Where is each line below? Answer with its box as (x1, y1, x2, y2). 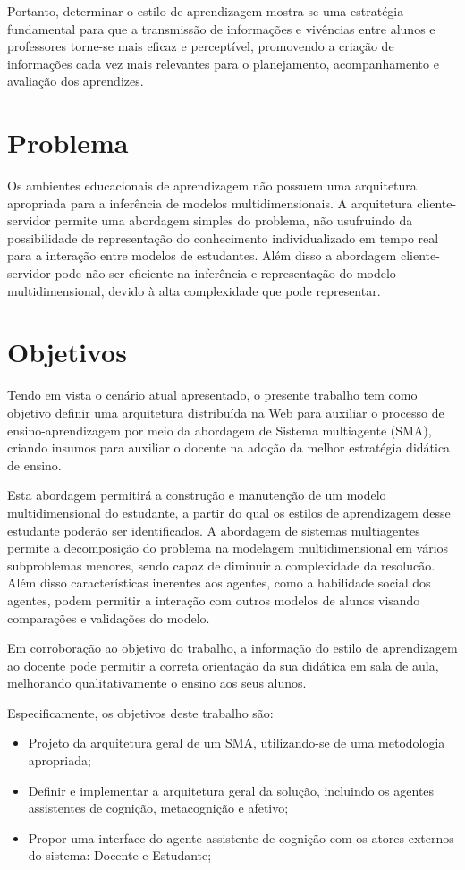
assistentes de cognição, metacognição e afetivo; (28, 798, 289, 817)
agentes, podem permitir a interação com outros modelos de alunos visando (7, 590, 420, 609)
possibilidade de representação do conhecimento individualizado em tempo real (7, 228, 439, 247)
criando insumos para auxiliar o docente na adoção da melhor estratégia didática (7, 438, 451, 457)
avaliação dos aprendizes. (7, 72, 144, 90)
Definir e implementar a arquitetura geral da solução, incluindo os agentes (28, 781, 435, 799)
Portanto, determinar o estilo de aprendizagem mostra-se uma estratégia (7, 2, 404, 20)
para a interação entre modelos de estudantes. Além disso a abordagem (7, 246, 397, 265)
